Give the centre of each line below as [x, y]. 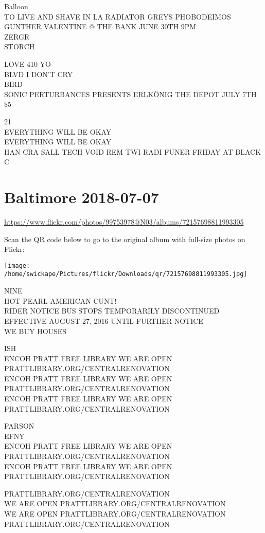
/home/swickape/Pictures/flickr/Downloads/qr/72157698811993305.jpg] [126, 274]
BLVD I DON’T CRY [39, 74]
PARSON [19, 426]
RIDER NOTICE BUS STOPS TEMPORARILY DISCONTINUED [112, 311]
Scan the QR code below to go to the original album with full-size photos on [125, 239]
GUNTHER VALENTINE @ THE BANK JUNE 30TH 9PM [100, 26]
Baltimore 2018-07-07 [82, 197]
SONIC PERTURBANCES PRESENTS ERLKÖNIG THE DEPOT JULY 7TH [130, 94]
